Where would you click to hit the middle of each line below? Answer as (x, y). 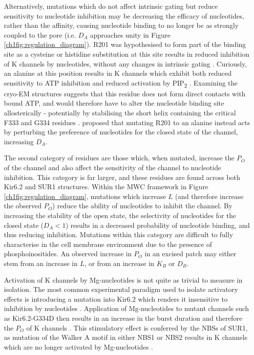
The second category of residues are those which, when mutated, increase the (119, 158)
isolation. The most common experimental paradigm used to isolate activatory (121, 289)
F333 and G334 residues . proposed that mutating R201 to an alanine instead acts (127, 122)
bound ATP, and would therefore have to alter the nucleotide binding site (114, 103)
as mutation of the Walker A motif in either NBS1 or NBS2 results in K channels (126, 337)
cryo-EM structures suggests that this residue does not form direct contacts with (125, 93)
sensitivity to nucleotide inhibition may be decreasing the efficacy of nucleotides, (124, 15)
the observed (23, 206)
